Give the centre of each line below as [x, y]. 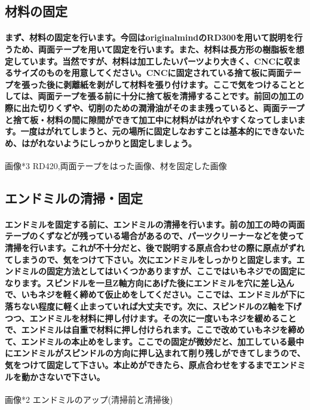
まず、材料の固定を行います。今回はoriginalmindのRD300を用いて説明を [150, 37]
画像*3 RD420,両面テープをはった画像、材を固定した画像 [116, 165]
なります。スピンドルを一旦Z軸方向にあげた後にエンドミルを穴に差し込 [145, 282]
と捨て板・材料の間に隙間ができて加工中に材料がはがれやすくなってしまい [151, 119]
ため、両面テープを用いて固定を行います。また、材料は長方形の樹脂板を [154, 49]
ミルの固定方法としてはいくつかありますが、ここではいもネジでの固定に [163, 271]
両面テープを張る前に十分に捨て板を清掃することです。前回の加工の [171, 96]
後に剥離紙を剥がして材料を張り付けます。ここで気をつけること [171, 84]
